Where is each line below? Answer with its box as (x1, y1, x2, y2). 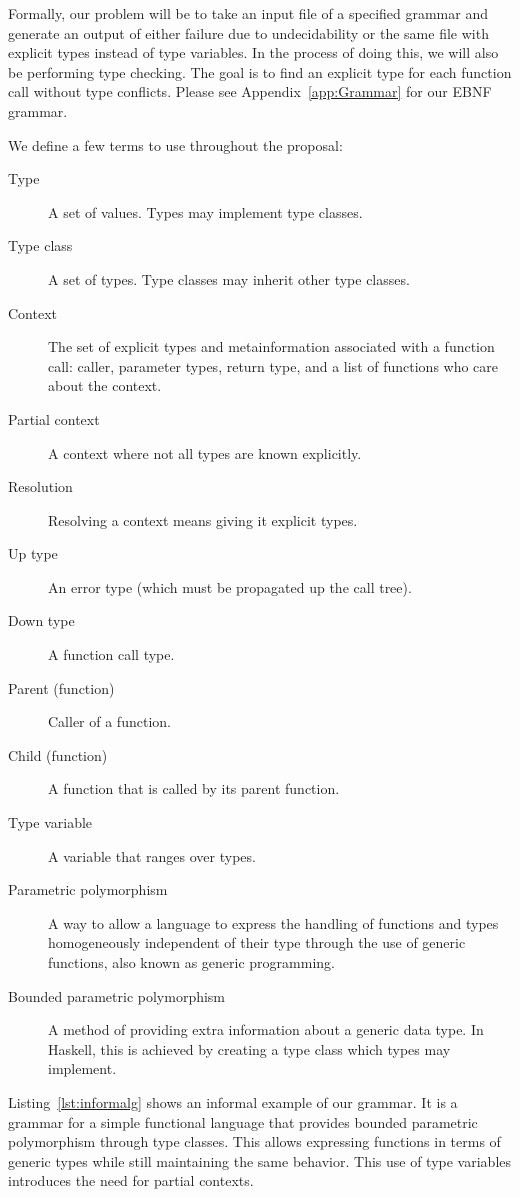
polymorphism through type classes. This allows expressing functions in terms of (8, 1131, 501, 1152)
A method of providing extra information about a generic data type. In (48, 1019, 484, 1040)
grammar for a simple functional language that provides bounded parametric (8, 1111, 478, 1132)
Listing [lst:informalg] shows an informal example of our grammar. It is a (8, 1091, 458, 1112)
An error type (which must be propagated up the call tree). (48, 576, 412, 597)
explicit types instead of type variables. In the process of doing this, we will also (8, 42, 499, 63)
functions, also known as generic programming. (48, 952, 335, 972)
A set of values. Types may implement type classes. (48, 201, 363, 222)
